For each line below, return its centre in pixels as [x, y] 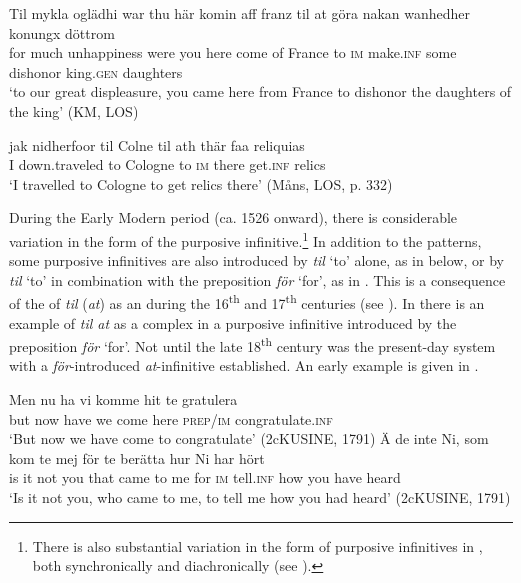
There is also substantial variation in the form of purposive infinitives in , [257, 545]
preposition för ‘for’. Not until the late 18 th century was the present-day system [252, 344]
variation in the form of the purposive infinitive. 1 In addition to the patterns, [245, 239]
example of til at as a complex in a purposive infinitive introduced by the [233, 322]
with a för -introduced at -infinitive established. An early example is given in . [244, 365]
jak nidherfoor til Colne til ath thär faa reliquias [157, 144]
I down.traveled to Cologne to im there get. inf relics [167, 164]
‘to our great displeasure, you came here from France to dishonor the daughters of [260, 91]
